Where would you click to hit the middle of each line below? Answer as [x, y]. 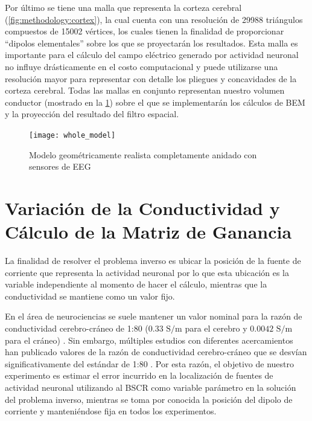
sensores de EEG [60, 166]
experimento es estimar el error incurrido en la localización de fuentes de [139, 375]
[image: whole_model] [72, 135]
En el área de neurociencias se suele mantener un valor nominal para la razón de [154, 316]
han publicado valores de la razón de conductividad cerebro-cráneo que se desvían [156, 352]
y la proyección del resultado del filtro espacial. [92, 114]
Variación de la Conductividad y [142, 207]
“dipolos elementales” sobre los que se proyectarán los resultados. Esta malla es [151, 43]
